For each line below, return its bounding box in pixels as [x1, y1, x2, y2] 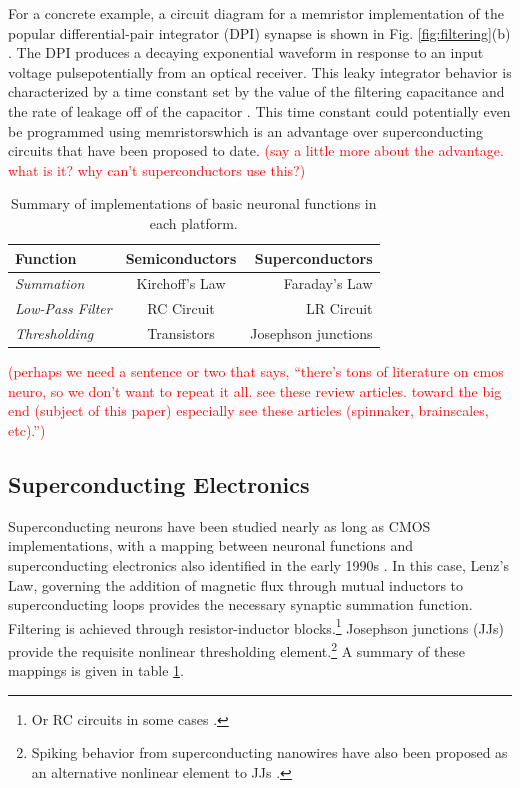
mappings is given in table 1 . [8, 660, 184, 681]
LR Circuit [305, 298, 373, 319]
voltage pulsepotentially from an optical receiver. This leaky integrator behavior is [8, 61, 512, 82]
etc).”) [8, 419, 46, 440]
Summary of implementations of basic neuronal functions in [11, 193, 377, 214]
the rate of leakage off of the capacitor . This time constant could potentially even [8, 100, 511, 121]
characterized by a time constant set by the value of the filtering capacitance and [8, 81, 505, 102]
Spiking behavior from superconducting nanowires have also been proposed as [31, 742, 508, 763]
